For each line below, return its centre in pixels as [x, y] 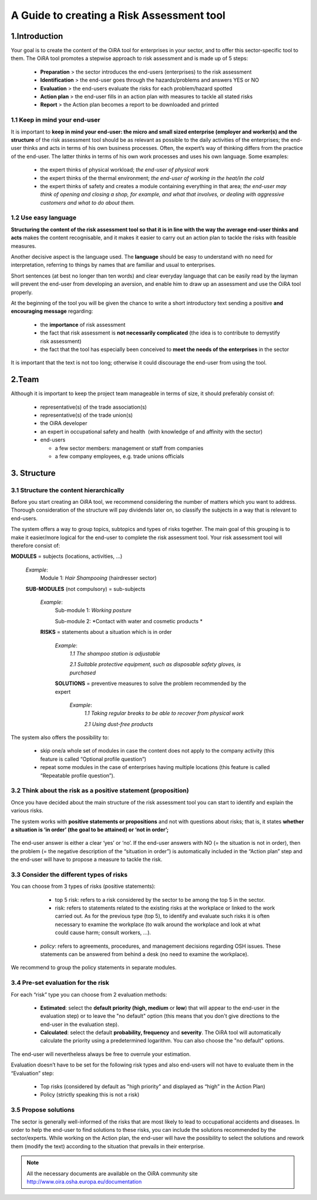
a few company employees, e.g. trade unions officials [119, 456]
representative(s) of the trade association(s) [93, 407]
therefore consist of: [36, 546]
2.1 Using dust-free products [119, 724]
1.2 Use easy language [43, 218]
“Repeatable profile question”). [77, 776]
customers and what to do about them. [87, 202]
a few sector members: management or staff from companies [129, 448]
